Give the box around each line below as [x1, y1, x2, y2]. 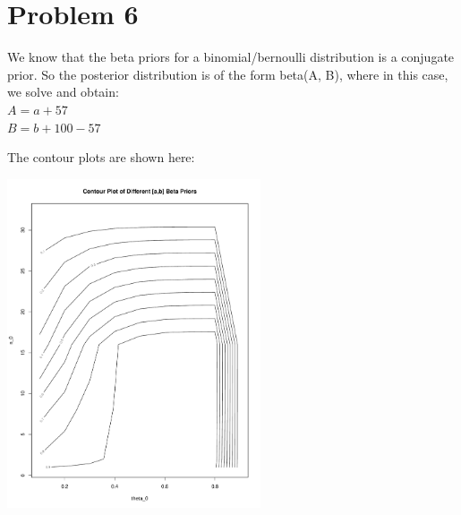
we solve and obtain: [7, 82, 119, 101]
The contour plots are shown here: [7, 148, 195, 167]
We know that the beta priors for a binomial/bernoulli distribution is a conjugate [7, 47, 455, 66]
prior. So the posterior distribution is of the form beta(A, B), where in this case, [7, 64, 448, 83]
